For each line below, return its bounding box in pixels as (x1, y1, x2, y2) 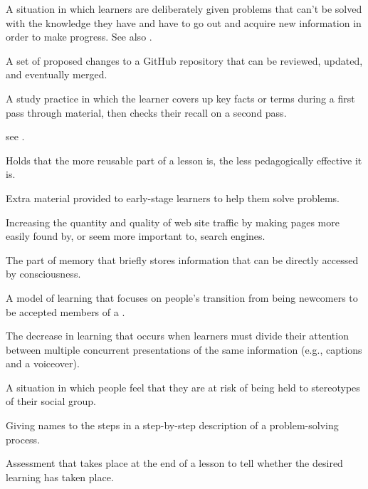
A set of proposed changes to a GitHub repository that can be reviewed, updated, (6, 53, 363, 68)
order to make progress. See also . (6, 29, 152, 44)
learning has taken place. (6, 469, 114, 484)
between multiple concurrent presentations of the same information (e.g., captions (6, 342, 362, 357)
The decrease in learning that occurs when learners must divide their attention (6, 328, 349, 343)
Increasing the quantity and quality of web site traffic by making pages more (6, 214, 340, 229)
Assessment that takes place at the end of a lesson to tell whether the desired (6, 456, 343, 470)
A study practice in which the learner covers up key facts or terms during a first (6, 90, 355, 105)
